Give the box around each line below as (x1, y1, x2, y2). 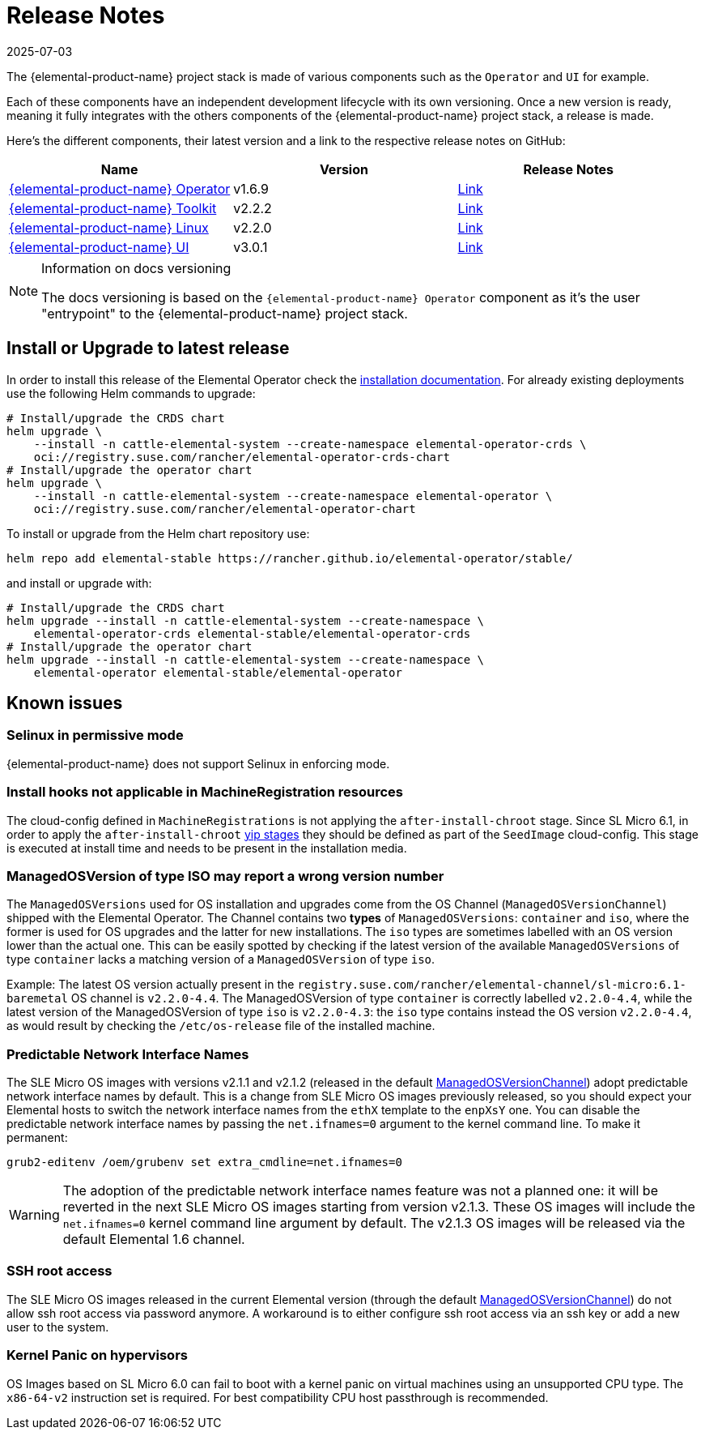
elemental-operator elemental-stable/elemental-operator (33, 665, 402, 679)
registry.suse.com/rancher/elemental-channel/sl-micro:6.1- (297, 978, 686, 992)
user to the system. (6, 1319, 109, 1334)
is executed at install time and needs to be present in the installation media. (6, 840, 407, 855)
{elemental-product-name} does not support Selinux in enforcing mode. (6, 756, 390, 771)
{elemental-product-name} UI (9, 238, 189, 255)
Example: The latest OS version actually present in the (6, 977, 295, 992)
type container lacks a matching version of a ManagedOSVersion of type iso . (6, 952, 435, 967)
